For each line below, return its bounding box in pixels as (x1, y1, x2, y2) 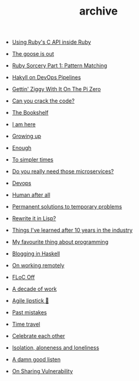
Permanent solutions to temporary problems (11, 203, 122, 211)
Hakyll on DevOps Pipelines (11, 74, 82, 81)
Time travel (11, 320, 40, 328)
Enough (11, 144, 32, 152)
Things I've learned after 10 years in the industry (11, 226, 133, 234)
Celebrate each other (11, 332, 65, 340)
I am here (11, 121, 36, 128)
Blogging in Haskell (11, 250, 60, 257)
